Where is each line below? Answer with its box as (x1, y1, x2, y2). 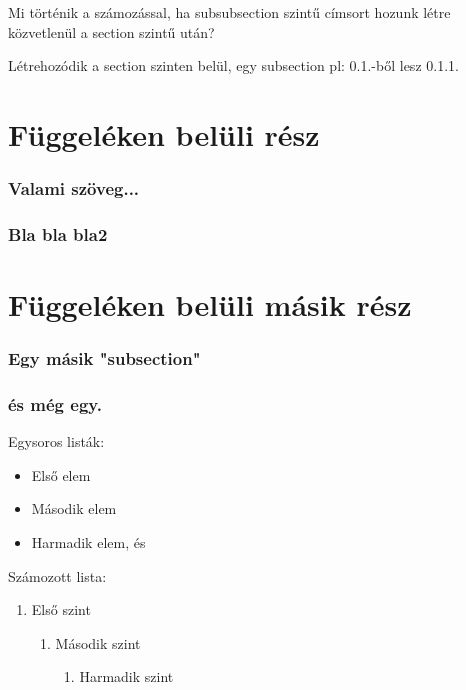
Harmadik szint (79, 666, 174, 687)
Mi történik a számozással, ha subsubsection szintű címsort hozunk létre (8, 2, 451, 22)
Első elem (31, 464, 91, 485)
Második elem (31, 498, 117, 519)
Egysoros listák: (8, 431, 105, 452)
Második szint (55, 632, 141, 653)
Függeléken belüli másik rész (8, 284, 412, 325)
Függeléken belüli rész (8, 113, 320, 154)
